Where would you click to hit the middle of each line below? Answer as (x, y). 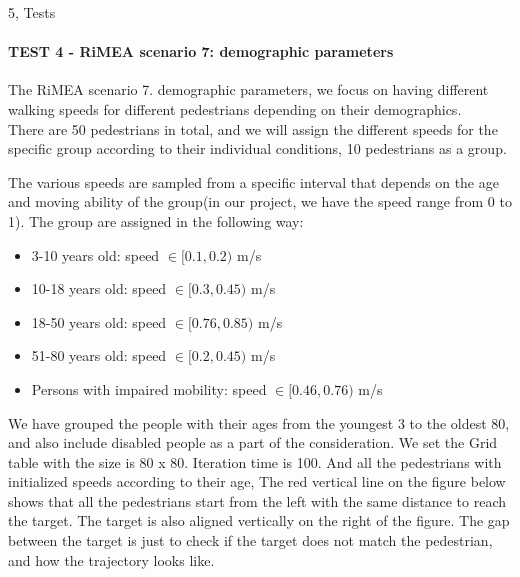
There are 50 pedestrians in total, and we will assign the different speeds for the (253, 128)
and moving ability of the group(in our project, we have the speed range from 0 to (260, 201)
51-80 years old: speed (99, 355)
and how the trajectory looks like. (111, 559)
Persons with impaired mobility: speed (149, 388)
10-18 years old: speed (99, 288)
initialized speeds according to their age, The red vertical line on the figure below (257, 481)
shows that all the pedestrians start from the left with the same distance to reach (257, 500)
